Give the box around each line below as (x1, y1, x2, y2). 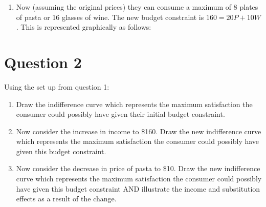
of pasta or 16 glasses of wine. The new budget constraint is (16, 11, 204, 22)
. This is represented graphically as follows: (16, 22, 151, 32)
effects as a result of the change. (16, 193, 117, 204)
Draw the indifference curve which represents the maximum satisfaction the (16, 98, 253, 109)
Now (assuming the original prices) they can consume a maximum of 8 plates (16, 2, 258, 12)
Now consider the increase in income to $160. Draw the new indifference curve (16, 126, 261, 136)
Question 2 (4, 51, 82, 72)
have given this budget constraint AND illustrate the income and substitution (16, 183, 260, 194)
